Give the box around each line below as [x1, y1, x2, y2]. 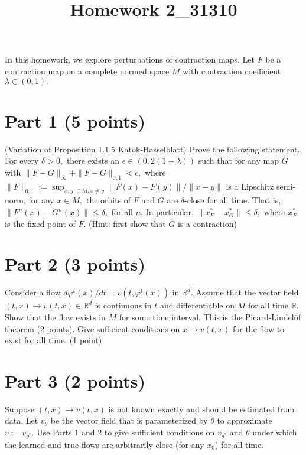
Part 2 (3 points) [5, 252, 146, 276]
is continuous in [95, 299, 152, 311]
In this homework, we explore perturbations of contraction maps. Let [5, 53, 255, 66]
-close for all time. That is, [184, 194, 281, 206]
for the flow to [232, 322, 285, 334]
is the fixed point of [5, 217, 76, 229]
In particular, [145, 206, 194, 218]
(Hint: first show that [89, 217, 166, 229]
